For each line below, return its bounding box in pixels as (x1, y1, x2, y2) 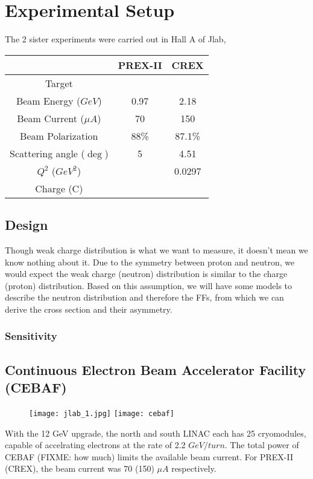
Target (45, 76, 73, 90)
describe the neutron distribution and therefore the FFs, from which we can (5, 291, 284, 304)
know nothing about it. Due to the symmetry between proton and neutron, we (5, 255, 295, 268)
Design (5, 215, 48, 234)
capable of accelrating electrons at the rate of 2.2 (5, 438, 186, 451)
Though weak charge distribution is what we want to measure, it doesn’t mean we (5, 243, 308, 256)
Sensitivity (5, 328, 57, 344)
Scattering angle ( (10, 146, 85, 160)
